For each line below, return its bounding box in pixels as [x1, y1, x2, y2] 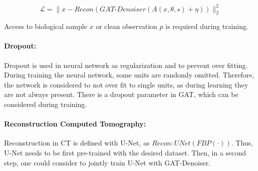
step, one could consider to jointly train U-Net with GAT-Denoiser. [4, 157, 211, 167]
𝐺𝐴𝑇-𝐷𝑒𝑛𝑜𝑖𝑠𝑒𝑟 [100, 5, 146, 13]
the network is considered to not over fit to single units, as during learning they [4, 79, 248, 89]
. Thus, [231, 137, 253, 148]
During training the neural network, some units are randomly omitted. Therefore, [4, 69, 254, 80]
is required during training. [165, 21, 248, 31]
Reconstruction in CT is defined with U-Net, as [4, 137, 150, 148]
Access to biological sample [4, 21, 87, 31]
